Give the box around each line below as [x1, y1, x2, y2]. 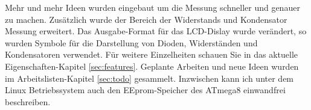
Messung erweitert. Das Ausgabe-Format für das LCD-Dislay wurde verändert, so [5, 25, 307, 37]
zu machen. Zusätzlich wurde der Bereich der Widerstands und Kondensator [5, 13, 287, 25]
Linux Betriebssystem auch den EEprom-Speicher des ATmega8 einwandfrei [5, 84, 286, 96]
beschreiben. [5, 95, 51, 108]
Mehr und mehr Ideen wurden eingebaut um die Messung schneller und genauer [5, 1, 300, 13]
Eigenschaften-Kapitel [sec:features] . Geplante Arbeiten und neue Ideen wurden [5, 60, 299, 72]
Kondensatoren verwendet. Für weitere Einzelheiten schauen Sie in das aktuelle [5, 48, 298, 61]
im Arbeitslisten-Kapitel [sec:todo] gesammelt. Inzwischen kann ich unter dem [5, 72, 294, 84]
